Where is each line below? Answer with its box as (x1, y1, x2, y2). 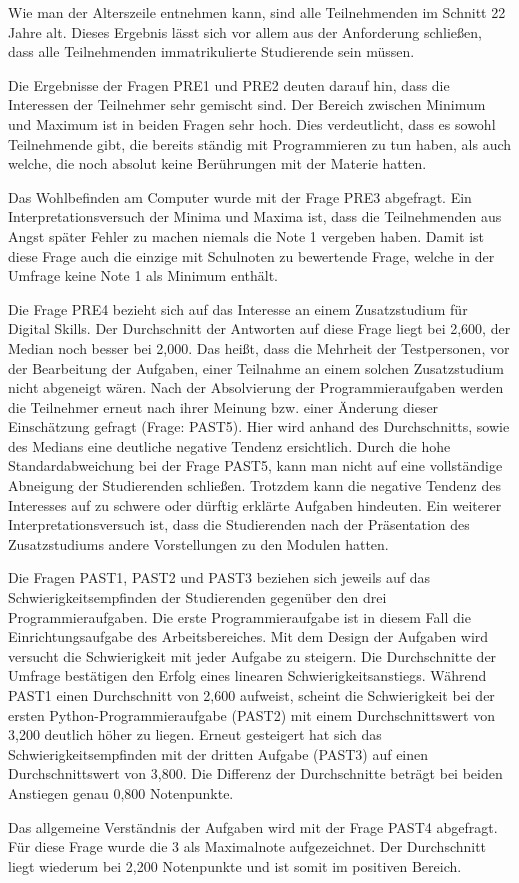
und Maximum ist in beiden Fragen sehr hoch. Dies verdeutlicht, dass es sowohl (8, 113, 496, 134)
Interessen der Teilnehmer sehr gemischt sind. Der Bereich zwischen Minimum (8, 94, 486, 115)
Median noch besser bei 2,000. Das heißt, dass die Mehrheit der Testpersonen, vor (8, 337, 510, 358)
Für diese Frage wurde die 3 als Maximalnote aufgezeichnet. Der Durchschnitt (8, 836, 487, 857)
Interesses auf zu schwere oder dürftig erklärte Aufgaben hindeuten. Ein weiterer (8, 494, 502, 515)
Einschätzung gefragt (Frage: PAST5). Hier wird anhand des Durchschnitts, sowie (8, 416, 510, 437)
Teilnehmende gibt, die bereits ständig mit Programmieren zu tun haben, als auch (8, 133, 512, 154)
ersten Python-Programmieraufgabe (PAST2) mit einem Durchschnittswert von (8, 704, 495, 725)
